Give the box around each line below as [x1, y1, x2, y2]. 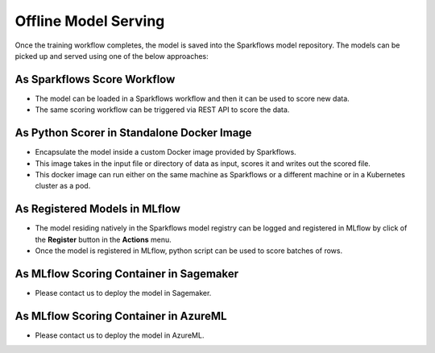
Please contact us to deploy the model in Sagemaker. [35, 288, 212, 297]
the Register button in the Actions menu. [35, 235, 172, 244]
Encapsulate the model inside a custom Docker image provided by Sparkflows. [35, 147, 297, 157]
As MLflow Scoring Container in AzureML [14, 309, 227, 322]
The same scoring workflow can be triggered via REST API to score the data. [35, 105, 290, 114]
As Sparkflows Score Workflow [14, 73, 176, 86]
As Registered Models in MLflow [14, 202, 180, 216]
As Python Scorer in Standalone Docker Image [14, 126, 252, 140]
